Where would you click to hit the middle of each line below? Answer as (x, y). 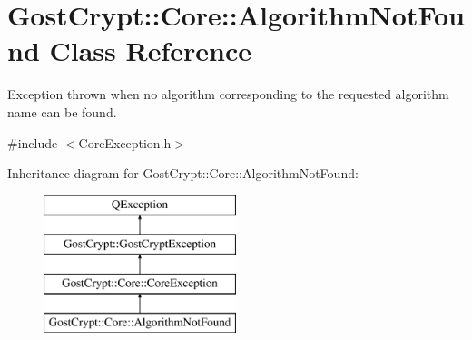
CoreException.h (125, 142)
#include (33, 142)
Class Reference (150, 50)
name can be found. (62, 111)
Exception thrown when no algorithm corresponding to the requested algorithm (228, 94)
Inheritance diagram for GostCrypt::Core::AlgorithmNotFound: (183, 173)
